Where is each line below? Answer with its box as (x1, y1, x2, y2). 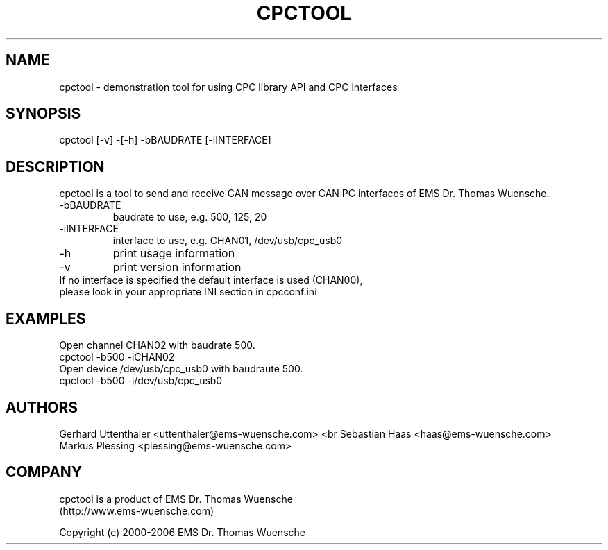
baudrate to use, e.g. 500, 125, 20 (112, 211, 267, 223)
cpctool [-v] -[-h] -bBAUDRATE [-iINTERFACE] (59, 134, 271, 146)
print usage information (112, 246, 235, 261)
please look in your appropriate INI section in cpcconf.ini (59, 286, 317, 298)
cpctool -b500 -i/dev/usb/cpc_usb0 (59, 375, 223, 387)
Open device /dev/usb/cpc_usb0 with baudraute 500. (59, 363, 303, 375)
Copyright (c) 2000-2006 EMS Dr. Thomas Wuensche (59, 526, 305, 538)
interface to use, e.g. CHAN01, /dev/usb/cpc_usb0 (112, 234, 343, 247)
